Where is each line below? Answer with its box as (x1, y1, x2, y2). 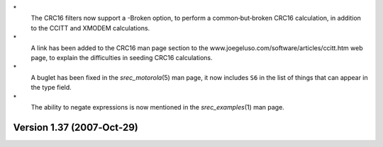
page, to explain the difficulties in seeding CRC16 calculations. (30, 53, 213, 61)
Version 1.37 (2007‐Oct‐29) (13, 121, 138, 134)
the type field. (30, 83, 72, 92)
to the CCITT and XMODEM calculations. (30, 23, 150, 32)
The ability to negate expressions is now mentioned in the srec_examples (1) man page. (30, 102, 285, 111)
